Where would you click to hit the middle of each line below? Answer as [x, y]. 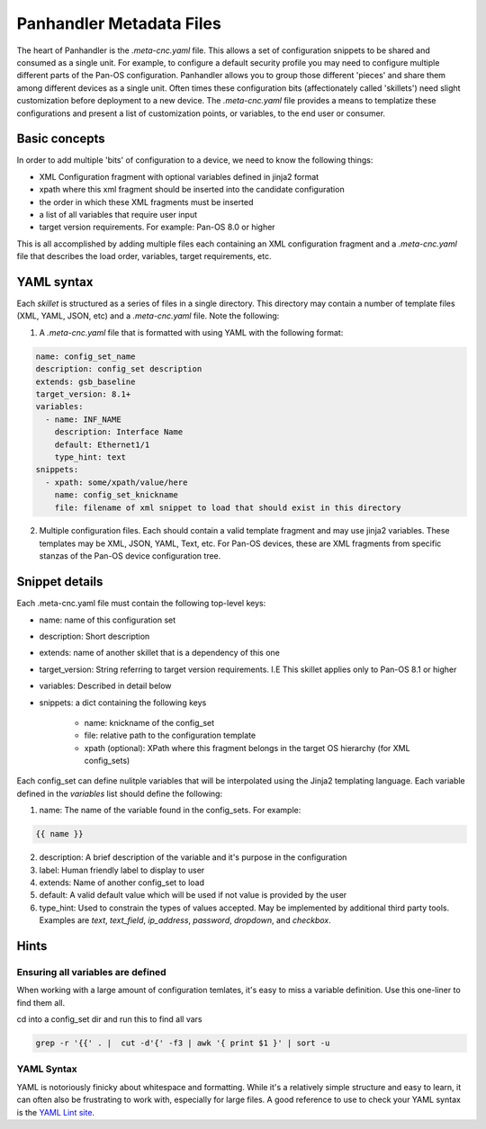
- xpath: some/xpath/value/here [117, 482]
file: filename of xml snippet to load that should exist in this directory [228, 507]
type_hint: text [90, 457]
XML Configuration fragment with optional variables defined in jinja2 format [179, 176]
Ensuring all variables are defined [91, 972]
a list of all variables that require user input [118, 214]
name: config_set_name [85, 356]
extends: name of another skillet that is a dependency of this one [160, 653]
